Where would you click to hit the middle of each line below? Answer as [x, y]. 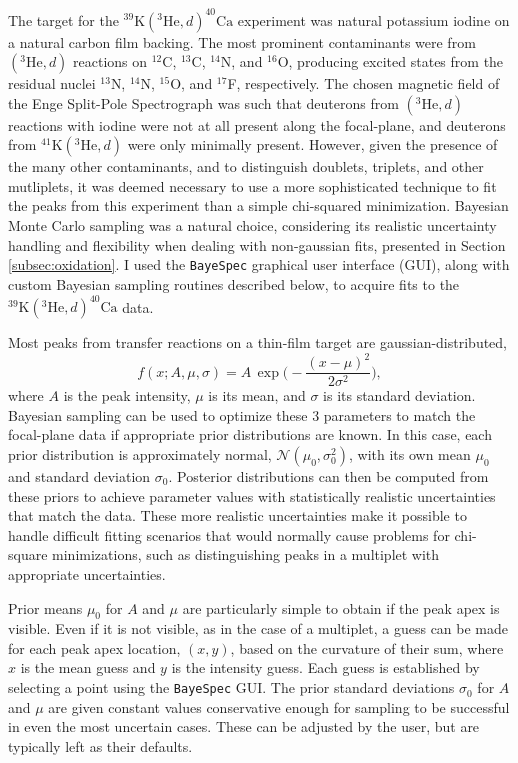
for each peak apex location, [94, 647]
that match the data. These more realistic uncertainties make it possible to [237, 515]
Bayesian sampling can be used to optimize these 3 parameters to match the [242, 414]
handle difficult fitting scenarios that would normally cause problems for [229, 534]
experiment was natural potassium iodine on [373, 19]
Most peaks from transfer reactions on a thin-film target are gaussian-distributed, [257, 342]
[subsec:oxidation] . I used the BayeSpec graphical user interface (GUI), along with [259, 264]
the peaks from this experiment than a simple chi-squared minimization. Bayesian [258, 205]
